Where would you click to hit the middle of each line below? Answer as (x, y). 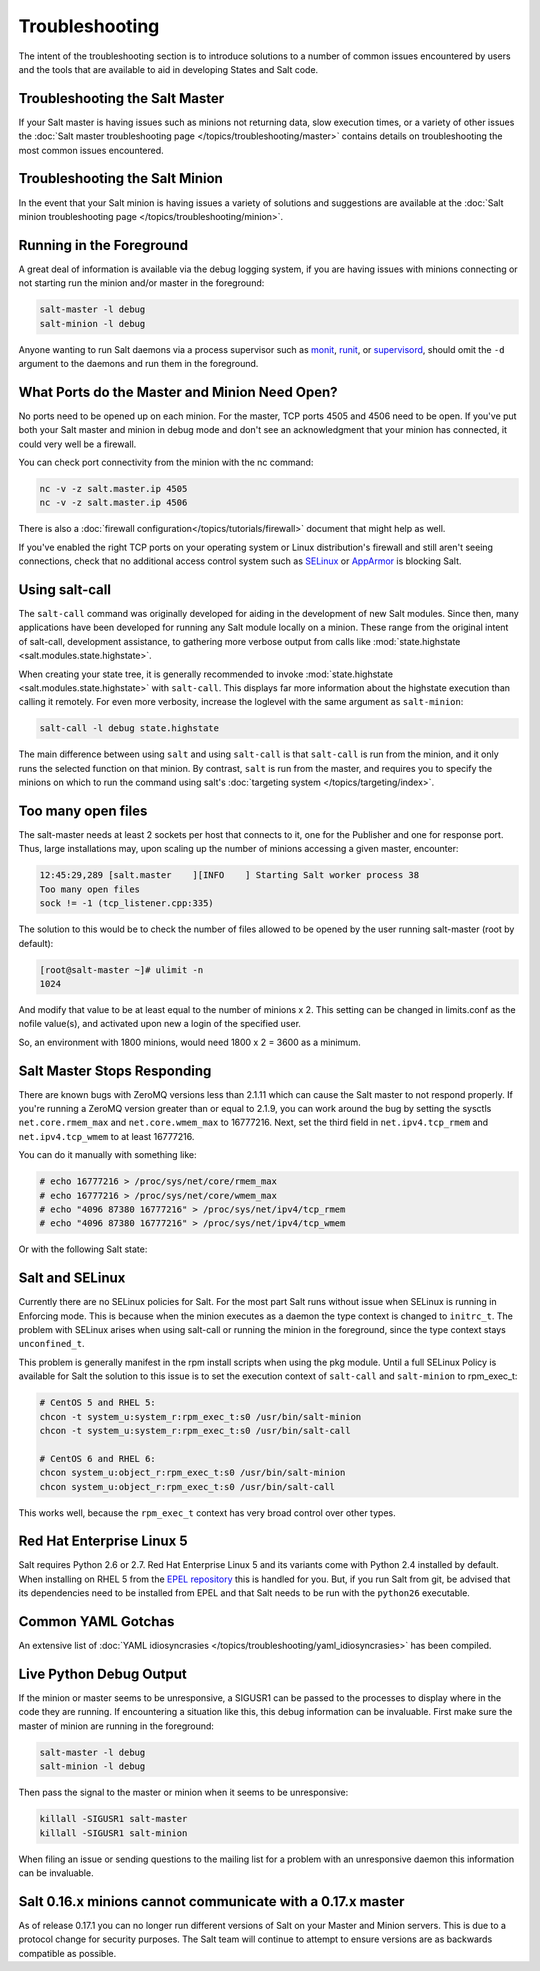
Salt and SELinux (72, 1278)
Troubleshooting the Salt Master (121, 98)
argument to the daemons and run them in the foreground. (138, 363)
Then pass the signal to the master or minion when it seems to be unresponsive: (183, 1792)
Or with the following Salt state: (83, 1249)
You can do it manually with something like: (107, 1155)
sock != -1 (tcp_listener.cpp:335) (126, 903)
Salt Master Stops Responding (115, 1070)
